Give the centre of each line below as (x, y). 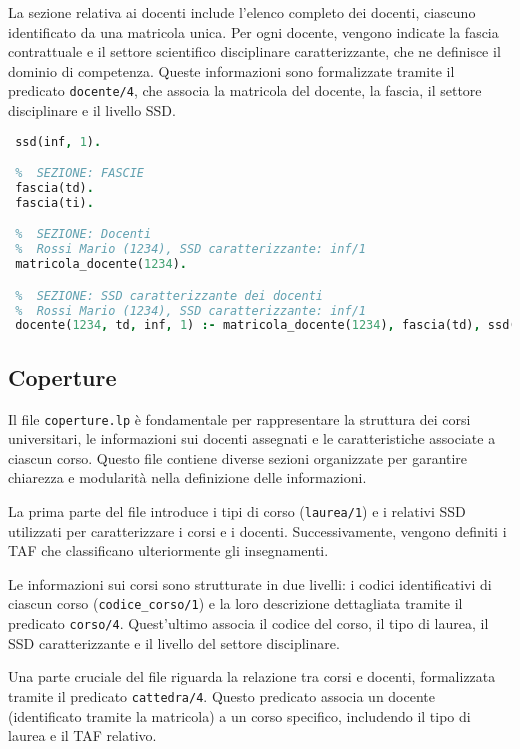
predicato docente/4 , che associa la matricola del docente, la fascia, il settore (245, 90)
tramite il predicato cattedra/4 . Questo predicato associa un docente (221, 695)
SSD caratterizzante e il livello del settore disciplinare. (174, 642)
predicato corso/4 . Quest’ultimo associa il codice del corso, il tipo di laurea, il (248, 623)
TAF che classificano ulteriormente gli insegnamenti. (168, 550)
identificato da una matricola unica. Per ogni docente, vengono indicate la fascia (253, 31)
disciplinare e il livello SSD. (92, 110)
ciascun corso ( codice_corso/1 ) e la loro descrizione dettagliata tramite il (235, 603)
